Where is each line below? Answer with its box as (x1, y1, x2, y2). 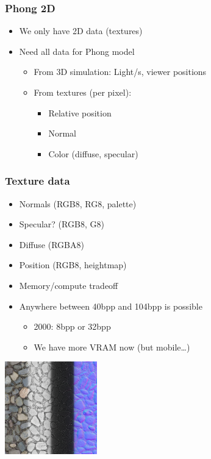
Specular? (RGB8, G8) (19, 218, 104, 230)
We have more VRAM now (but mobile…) (34, 340, 190, 353)
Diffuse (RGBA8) (19, 238, 84, 251)
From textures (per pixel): (34, 86, 132, 98)
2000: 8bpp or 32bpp (34, 320, 111, 333)
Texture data (5, 173, 70, 188)
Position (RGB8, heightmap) (19, 258, 127, 271)
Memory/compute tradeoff (19, 279, 118, 291)
